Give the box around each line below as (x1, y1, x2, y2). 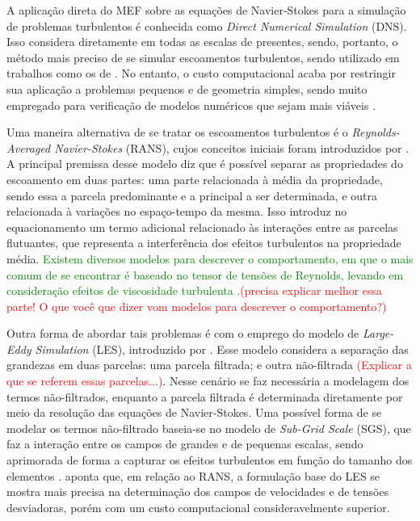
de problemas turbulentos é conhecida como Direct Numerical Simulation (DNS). (6, 17, 407, 34)
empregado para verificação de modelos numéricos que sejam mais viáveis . (6, 96, 376, 113)
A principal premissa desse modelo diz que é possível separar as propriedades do (6, 155, 403, 172)
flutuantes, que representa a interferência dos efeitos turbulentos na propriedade (6, 234, 401, 251)
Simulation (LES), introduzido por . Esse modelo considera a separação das (35, 340, 409, 357)
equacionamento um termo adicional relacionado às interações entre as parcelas (6, 218, 398, 235)
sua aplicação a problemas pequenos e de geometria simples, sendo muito (6, 80, 367, 97)
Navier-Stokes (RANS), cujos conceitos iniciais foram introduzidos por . (54, 139, 409, 156)
